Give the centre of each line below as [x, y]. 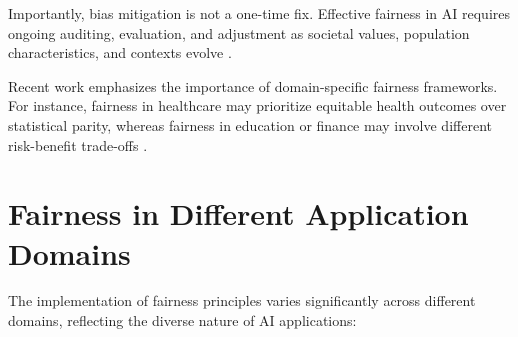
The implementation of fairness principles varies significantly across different [242, 300]
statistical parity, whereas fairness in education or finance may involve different [250, 124]
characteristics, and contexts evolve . [120, 52]
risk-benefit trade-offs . [78, 144]
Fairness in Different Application [238, 213]
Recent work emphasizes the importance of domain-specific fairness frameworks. [253, 85]
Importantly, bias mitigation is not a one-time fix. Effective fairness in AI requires [259, 13]
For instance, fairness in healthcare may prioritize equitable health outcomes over [257, 105]
